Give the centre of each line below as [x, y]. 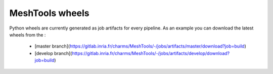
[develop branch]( [53, 53]
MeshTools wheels [49, 13]
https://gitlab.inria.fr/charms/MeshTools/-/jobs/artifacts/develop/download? [151, 53]
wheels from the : [28, 34]
